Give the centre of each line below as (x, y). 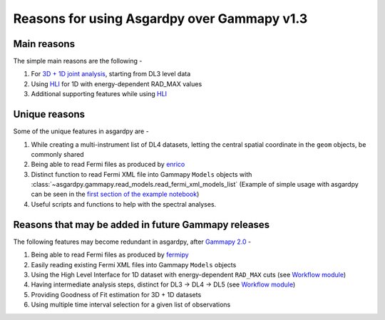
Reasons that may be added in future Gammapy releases (142, 224)
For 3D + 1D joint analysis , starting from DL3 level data (111, 74)
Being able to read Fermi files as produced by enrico (108, 165)
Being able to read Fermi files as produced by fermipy (110, 255)
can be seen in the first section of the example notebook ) (115, 194)
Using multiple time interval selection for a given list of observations (131, 305)
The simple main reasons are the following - (78, 61)
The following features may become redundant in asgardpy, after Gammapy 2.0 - (132, 242)
